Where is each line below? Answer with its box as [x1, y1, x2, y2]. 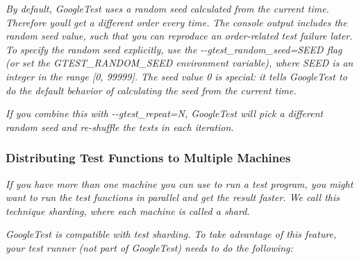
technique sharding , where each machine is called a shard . [6, 203, 250, 218]
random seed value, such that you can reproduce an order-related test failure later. [6, 28, 353, 43]
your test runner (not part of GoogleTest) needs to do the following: [6, 240, 293, 254]
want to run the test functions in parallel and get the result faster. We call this [6, 190, 340, 205]
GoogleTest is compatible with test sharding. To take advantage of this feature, [6, 227, 337, 241]
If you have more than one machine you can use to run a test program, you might [6, 176, 353, 191]
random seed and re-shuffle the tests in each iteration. [6, 119, 234, 134]
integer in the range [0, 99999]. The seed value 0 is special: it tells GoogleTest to [6, 69, 347, 83]
